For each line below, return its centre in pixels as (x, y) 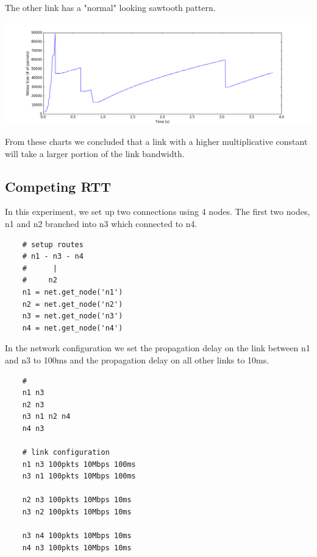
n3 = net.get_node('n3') (73, 316)
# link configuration (66, 453)
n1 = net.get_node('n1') (73, 292)
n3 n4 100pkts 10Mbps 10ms (77, 536)
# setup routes (53, 244)
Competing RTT (58, 186)
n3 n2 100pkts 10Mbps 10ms (77, 512)
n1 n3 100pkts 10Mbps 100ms (79, 464)
